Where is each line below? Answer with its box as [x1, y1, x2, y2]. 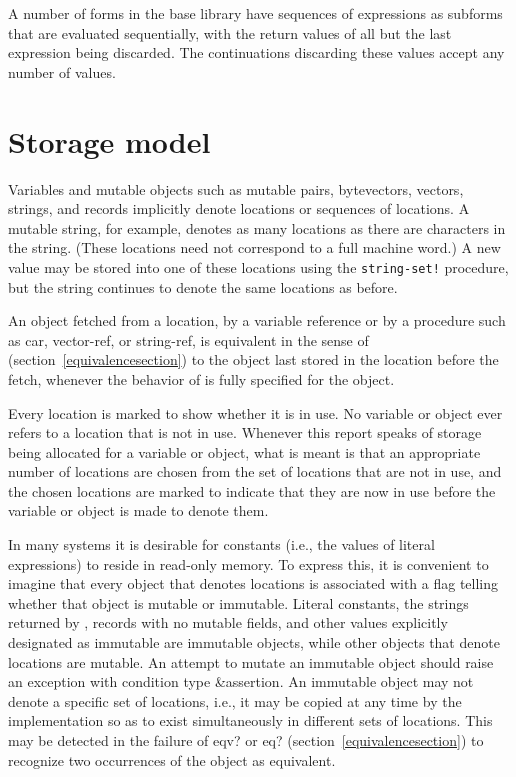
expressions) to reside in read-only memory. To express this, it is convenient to [8, 553, 489, 574]
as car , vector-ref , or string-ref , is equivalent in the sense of [8, 329, 369, 350]
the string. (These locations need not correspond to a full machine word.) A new [8, 237, 501, 258]
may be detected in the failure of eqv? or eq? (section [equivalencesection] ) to [8, 730, 484, 750]
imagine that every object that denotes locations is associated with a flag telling [8, 573, 499, 594]
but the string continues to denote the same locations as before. [8, 276, 398, 297]
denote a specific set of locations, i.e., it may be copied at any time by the [8, 690, 462, 711]
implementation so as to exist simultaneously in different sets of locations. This [8, 710, 493, 731]
